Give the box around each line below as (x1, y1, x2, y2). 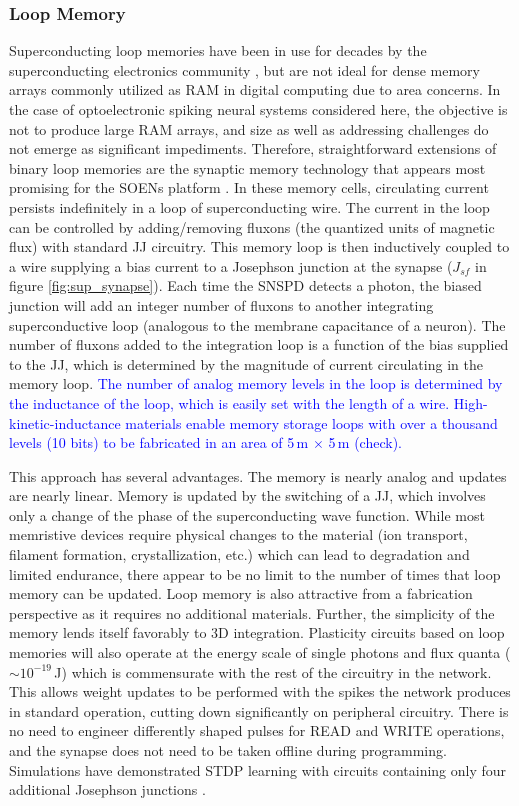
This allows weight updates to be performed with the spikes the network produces (9, 681, 511, 702)
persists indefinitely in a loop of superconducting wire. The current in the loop (9, 196, 490, 217)
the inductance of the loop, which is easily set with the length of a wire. (9, 392, 450, 413)
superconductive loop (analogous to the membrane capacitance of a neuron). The (9, 314, 506, 335)
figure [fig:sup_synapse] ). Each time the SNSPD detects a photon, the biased (9, 275, 482, 296)
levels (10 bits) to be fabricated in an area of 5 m (9, 432, 309, 453)
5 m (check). (328, 432, 402, 453)
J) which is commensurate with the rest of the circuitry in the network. (54, 661, 492, 682)
